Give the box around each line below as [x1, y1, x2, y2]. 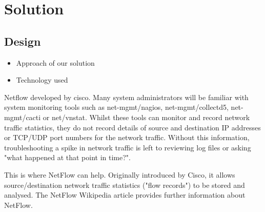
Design [4, 33, 41, 49]
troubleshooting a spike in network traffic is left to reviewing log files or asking [4, 142, 251, 152]
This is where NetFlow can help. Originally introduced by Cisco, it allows [4, 169, 235, 180]
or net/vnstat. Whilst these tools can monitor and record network [43, 111, 250, 122]
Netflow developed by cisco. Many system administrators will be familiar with [4, 91, 249, 102]
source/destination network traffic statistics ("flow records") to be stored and [4, 179, 245, 190]
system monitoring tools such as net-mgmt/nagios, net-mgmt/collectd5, [4, 102, 229, 112]
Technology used [16, 74, 68, 85]
